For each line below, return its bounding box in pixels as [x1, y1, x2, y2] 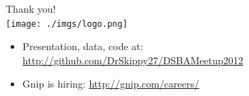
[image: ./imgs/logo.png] [6, 18, 128, 29]
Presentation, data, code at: [22, 39, 143, 54]
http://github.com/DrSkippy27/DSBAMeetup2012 [22, 52, 243, 67]
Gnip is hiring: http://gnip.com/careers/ [22, 76, 199, 91]
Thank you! [6, 1, 56, 16]
